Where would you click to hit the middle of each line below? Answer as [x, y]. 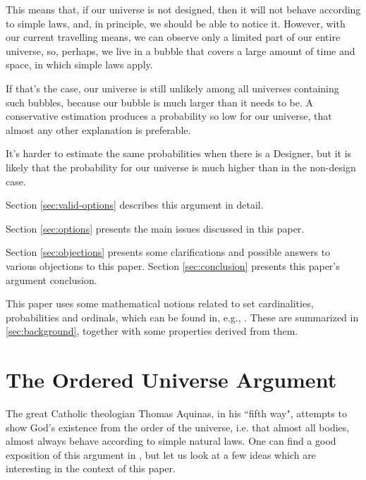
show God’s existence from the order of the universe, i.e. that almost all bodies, [178, 427]
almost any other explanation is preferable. [98, 129]
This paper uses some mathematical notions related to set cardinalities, [160, 303]
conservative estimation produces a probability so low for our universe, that [169, 116]
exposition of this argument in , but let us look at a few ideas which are [161, 454]
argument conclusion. [51, 279]
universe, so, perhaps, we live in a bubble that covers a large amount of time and [181, 50]
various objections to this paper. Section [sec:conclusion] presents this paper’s [173, 265]
